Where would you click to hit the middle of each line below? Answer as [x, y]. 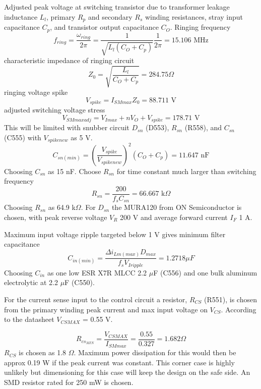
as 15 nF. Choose [75, 171]
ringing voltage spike [36, 92]
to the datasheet [29, 319]
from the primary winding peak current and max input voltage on [106, 309]
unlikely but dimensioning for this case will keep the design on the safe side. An [127, 372]
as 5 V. [82, 137]
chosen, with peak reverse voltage [56, 217]
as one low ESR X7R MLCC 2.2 [97, 272]
